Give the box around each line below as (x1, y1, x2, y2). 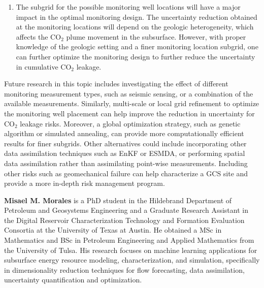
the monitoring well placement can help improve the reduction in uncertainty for (4, 108, 255, 118)
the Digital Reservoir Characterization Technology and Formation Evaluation (4, 214, 245, 225)
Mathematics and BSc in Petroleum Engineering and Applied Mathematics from (4, 235, 254, 245)
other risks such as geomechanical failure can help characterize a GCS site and (4, 168, 248, 178)
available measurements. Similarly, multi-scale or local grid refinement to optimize (4, 98, 259, 109)
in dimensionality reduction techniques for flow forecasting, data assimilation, (4, 264, 245, 275)
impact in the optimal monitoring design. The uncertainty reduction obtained (16, 11, 257, 22)
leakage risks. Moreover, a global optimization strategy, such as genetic (20, 118, 241, 129)
